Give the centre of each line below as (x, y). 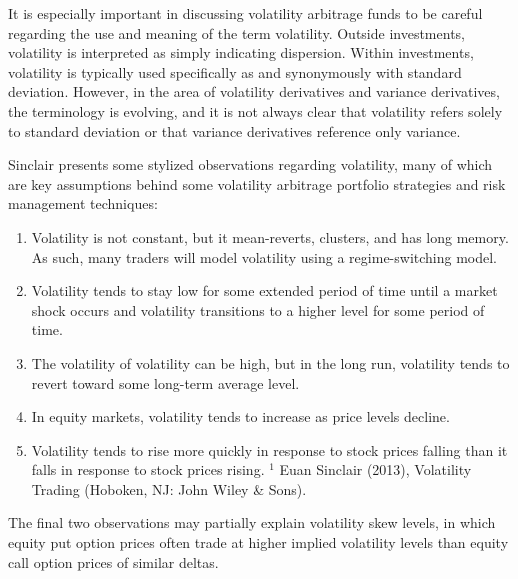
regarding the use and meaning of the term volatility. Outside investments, (236, 32)
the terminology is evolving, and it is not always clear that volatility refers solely (255, 110)
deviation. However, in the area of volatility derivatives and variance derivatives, (254, 91)
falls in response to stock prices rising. (148, 469)
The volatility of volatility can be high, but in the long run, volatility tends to (270, 362)
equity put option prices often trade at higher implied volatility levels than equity (258, 542)
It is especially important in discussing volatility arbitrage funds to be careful (245, 13)
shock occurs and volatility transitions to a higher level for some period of (258, 309)
